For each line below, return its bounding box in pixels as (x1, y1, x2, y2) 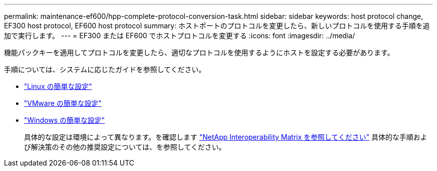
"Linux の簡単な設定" (24, 82, 92, 90)
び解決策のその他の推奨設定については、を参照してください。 (24, 143, 226, 151)
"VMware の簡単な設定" (24, 99, 102, 107)
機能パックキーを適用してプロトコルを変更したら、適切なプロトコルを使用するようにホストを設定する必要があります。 (4, 48, 395, 57)
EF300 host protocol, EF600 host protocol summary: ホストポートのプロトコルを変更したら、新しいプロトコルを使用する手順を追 (4, 21, 430, 30)
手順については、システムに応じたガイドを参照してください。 (4, 65, 206, 74)
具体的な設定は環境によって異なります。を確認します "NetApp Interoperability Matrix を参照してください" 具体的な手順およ (24, 133, 428, 141)
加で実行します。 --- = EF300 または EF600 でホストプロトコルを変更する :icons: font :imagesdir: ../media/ (4, 31, 355, 40)
